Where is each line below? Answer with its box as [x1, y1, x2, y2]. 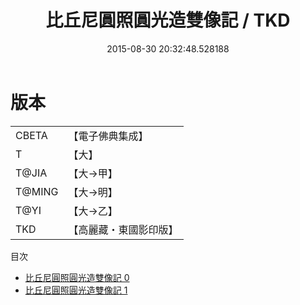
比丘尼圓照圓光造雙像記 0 [24, 271, 130, 283]
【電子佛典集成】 [68, 129, 149, 143]
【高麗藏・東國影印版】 [68, 222, 179, 236]
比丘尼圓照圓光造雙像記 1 [24, 284, 128, 296]
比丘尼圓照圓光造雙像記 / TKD [45, 9, 291, 32]
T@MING [15, 184, 59, 198]
